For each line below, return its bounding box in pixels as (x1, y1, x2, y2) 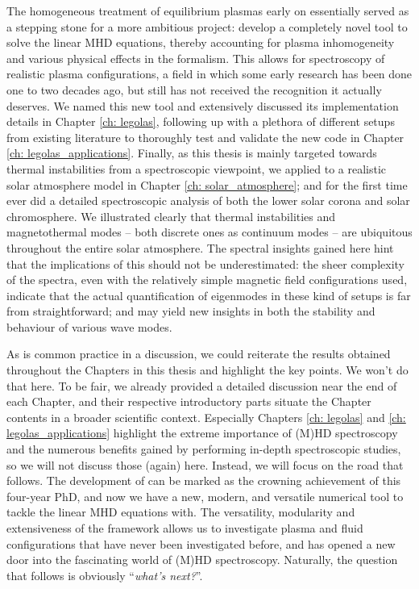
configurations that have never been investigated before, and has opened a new (6, 535, 396, 552)
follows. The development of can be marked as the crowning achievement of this (6, 472, 401, 489)
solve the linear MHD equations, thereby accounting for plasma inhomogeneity (6, 34, 395, 51)
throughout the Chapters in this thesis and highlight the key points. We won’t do (6, 361, 409, 378)
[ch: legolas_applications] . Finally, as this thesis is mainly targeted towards (6, 144, 377, 161)
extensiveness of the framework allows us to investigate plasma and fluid (6, 520, 363, 536)
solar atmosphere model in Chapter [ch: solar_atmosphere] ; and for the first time (6, 176, 408, 193)
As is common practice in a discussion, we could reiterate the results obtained (6, 345, 391, 362)
